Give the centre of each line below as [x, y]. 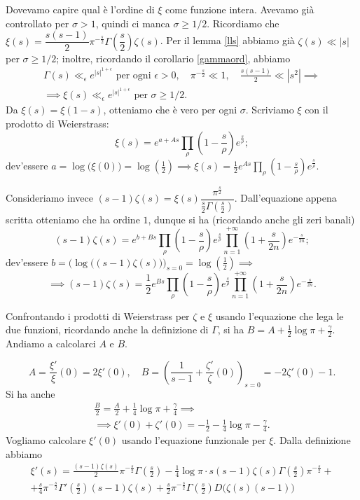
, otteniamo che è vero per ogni [170, 110]
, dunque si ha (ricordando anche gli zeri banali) [251, 219]
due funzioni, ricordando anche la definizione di [107, 329]
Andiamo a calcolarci [51, 343]
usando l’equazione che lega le [279, 315]
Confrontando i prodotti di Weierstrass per [98, 315]
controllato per [37, 23]
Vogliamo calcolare [46, 440]
